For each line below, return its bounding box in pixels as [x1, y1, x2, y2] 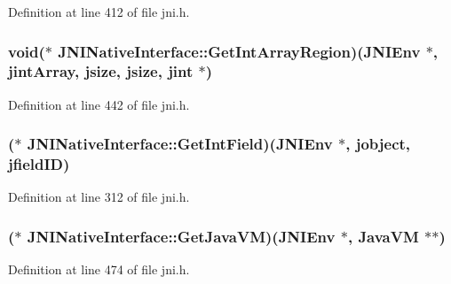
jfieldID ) [8, 153, 70, 175]
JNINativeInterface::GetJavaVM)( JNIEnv [27, 225, 336, 247]
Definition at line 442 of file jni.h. [8, 95, 190, 113]
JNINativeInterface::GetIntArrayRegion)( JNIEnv [58, 40, 421, 62]
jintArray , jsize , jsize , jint [8, 60, 194, 82]
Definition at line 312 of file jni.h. [8, 188, 190, 206]
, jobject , [345, 133, 411, 155]
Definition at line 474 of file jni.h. [8, 260, 190, 279]
